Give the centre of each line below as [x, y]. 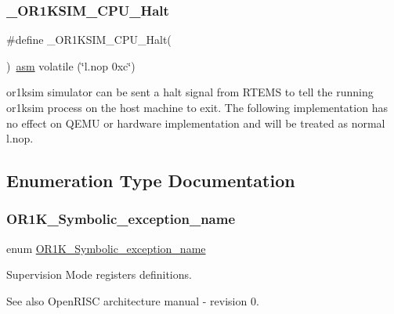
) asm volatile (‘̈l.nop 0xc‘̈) [71, 65]
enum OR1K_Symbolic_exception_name [106, 248]
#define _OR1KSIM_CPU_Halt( [89, 40]
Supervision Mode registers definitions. [99, 274]
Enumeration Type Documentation [151, 180]
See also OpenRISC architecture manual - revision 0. [133, 300]
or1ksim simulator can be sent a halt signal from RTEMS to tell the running [190, 92]
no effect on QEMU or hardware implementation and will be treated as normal [196, 123]
